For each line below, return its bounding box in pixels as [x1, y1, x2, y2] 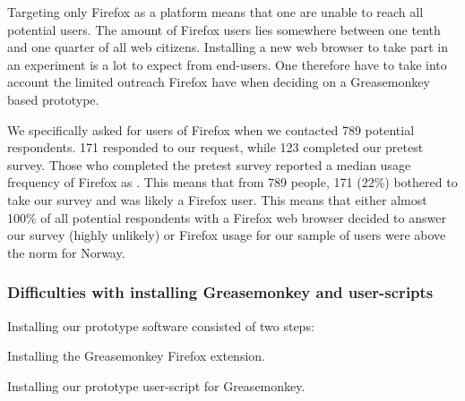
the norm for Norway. [7, 243, 125, 261]
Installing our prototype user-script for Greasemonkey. [7, 376, 306, 395]
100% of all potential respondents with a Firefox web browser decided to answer [7, 208, 446, 226]
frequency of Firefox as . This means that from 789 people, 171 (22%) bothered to [7, 173, 458, 192]
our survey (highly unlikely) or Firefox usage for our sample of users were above [7, 226, 446, 244]
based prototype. [7, 90, 99, 108]
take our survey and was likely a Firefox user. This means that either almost [7, 190, 427, 209]
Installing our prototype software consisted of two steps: [7, 316, 314, 335]
